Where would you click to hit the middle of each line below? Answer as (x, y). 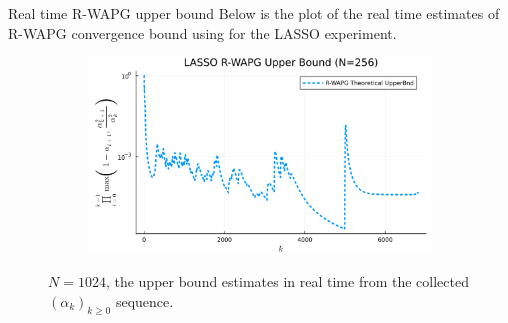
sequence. (144, 300)
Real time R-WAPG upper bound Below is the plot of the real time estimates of (254, 13)
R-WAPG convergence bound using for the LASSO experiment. (202, 32)
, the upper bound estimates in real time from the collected (287, 281)
